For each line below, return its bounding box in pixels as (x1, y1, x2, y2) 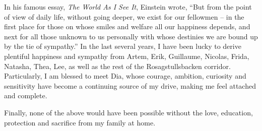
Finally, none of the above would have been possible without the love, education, (4, 107, 253, 117)
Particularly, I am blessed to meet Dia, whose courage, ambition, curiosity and (4, 71, 246, 81)
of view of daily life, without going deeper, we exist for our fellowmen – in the (4, 11, 244, 22)
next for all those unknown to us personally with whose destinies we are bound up (4, 31, 258, 41)
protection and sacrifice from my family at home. (4, 117, 156, 127)
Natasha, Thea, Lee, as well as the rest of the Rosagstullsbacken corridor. (4, 60, 231, 71)
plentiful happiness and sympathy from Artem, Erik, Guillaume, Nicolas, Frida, (4, 50, 249, 61)
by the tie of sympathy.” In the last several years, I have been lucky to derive (4, 41, 241, 51)
